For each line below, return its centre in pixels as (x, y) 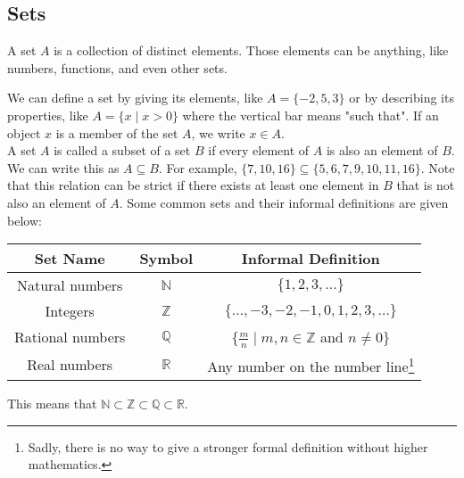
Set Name (70, 259)
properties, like (48, 115)
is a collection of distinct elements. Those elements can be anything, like (251, 50)
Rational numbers (70, 337)
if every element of (259, 150)
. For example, (198, 167)
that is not (426, 185)
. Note (438, 167)
